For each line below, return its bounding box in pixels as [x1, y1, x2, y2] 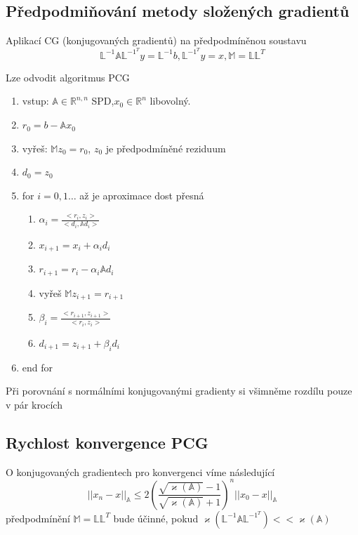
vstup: [22, 93, 49, 108]
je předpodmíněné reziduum [105, 140, 226, 155]
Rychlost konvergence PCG [6, 431, 208, 453]
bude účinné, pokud [113, 510, 199, 525]
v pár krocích [6, 397, 62, 411]
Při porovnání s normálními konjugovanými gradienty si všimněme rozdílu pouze [6, 383, 352, 398]
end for [22, 359, 53, 374]
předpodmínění [6, 510, 70, 525]
